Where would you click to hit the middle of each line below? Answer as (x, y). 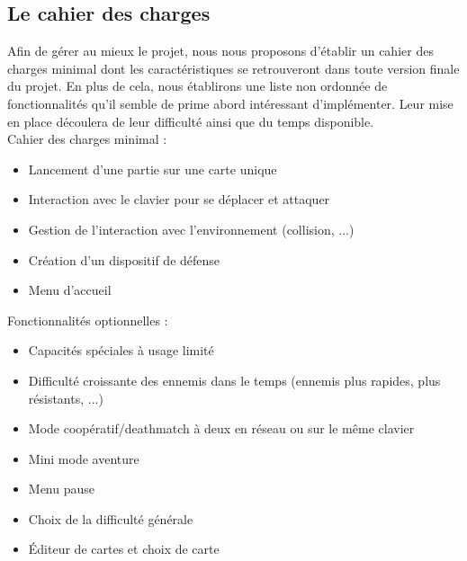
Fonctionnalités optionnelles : (88, 320)
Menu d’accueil (70, 290)
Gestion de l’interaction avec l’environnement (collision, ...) (191, 229)
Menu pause (61, 489)
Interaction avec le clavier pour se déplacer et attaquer (179, 199)
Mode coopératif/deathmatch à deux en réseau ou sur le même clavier (221, 428)
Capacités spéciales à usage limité (121, 350)
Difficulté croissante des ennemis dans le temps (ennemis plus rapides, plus (234, 380)
